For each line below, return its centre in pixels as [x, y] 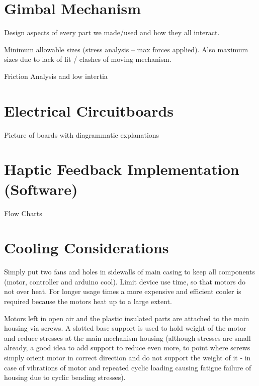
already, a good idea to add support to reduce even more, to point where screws [127, 348]
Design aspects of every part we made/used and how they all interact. [112, 32]
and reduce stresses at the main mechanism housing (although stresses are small [127, 337]
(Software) [41, 189]
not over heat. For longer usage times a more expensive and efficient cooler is [123, 291]
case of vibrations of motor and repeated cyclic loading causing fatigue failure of [128, 367]
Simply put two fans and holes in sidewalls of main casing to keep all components [129, 272]
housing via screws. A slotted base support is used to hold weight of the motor [125, 328]
